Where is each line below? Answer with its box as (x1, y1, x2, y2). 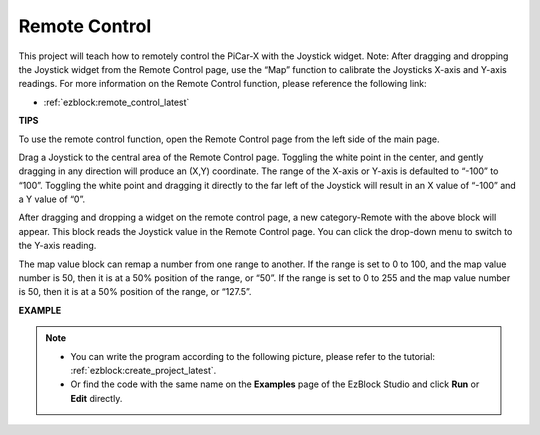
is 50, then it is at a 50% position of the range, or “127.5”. (18, 286, 252, 298)
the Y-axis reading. (18, 240, 97, 252)
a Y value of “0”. (18, 193, 85, 205)
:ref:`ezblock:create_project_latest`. (70, 364, 217, 376)
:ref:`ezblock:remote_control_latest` (43, 96, 190, 108)
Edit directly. (70, 392, 123, 404)
